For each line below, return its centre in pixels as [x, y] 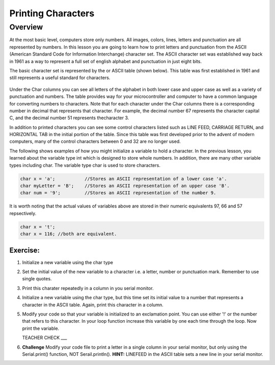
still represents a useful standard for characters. [60, 78]
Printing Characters [52, 13]
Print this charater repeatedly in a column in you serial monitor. [88, 288]
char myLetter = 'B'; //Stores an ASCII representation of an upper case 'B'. [125, 186]
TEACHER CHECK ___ [45, 338]
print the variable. [41, 328]
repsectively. [23, 213]
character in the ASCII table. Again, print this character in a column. [93, 305]
